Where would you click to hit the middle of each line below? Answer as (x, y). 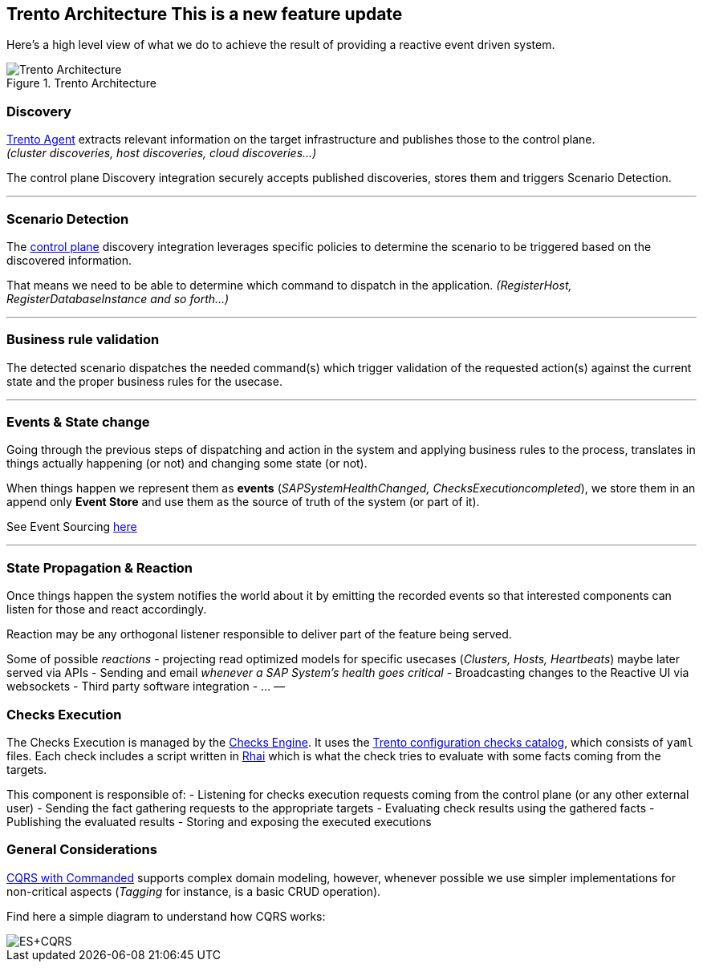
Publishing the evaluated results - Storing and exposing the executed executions (219, 821)
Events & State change (78, 422)
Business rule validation (83, 340)
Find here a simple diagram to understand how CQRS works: (166, 916)
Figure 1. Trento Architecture (81, 83)
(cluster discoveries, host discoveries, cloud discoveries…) (162, 153)
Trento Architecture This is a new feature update (205, 14)
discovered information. (69, 260)
